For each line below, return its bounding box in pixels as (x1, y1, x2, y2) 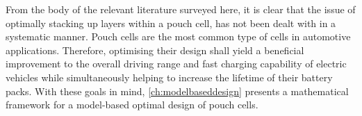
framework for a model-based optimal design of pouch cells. (6, 97, 258, 112)
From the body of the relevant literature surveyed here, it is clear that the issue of (6, 2, 356, 16)
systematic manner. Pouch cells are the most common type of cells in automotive (6, 29, 351, 44)
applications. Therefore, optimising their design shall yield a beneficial (6, 42, 304, 57)
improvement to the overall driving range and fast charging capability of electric (6, 56, 347, 71)
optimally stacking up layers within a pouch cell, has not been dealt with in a (6, 15, 336, 30)
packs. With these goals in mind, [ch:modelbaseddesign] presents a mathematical (6, 83, 349, 98)
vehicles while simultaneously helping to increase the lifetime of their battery (6, 69, 333, 84)
